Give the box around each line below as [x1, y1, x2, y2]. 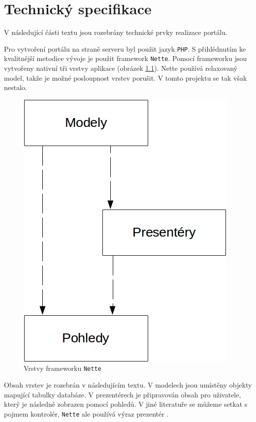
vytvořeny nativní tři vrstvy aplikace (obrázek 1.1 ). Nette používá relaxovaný [4, 63, 237, 73]
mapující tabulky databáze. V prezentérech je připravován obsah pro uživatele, [4, 389, 241, 399]
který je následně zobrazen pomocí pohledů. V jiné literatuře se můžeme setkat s [4, 399, 248, 409]
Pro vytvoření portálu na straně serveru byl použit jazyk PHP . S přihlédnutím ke [4, 43, 246, 54]
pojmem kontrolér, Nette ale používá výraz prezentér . [4, 408, 169, 419]
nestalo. [4, 82, 27, 92]
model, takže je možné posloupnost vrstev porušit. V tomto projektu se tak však [4, 72, 247, 83]
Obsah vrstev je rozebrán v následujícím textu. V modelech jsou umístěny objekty [4, 380, 252, 390]
